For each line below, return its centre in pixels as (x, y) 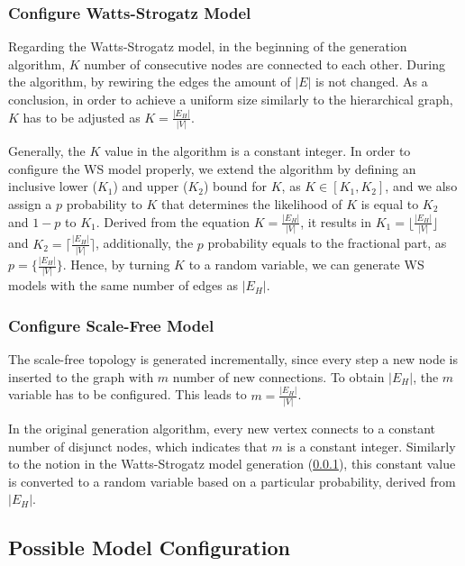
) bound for (235, 186)
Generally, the (47, 151)
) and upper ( (150, 186)
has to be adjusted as (82, 117)
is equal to (390, 204)
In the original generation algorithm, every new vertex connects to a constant (222, 429)
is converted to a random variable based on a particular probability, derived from (232, 481)
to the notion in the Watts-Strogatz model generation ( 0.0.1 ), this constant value (232, 464)
